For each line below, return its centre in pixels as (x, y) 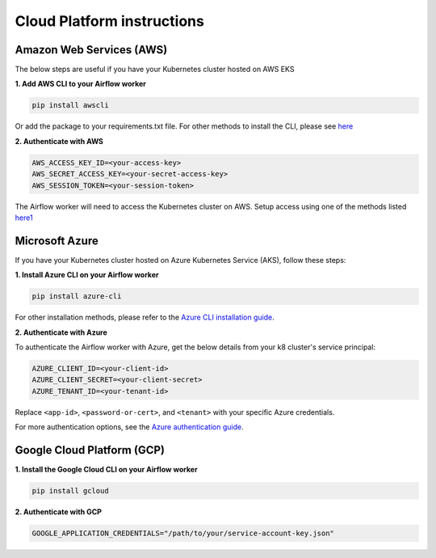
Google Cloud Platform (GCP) (90, 450)
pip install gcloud (70, 491)
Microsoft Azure (57, 241)
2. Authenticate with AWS (59, 141)
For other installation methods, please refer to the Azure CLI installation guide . (145, 317)
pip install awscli (70, 106)
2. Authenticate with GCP (59, 512)
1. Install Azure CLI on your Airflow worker (87, 275)
